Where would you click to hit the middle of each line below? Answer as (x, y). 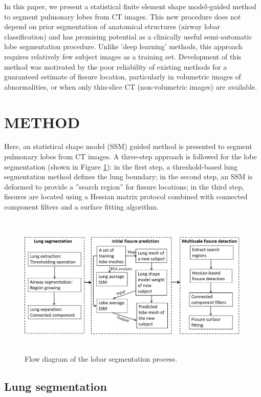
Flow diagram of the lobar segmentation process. (101, 359)
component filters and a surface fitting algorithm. (81, 207)
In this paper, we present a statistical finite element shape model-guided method (130, 6)
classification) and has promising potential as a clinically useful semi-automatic (128, 36)
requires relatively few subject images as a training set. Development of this (123, 56)
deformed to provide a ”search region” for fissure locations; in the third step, (124, 186)
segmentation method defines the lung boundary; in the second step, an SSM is (128, 176)
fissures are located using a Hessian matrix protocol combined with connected (126, 196)
